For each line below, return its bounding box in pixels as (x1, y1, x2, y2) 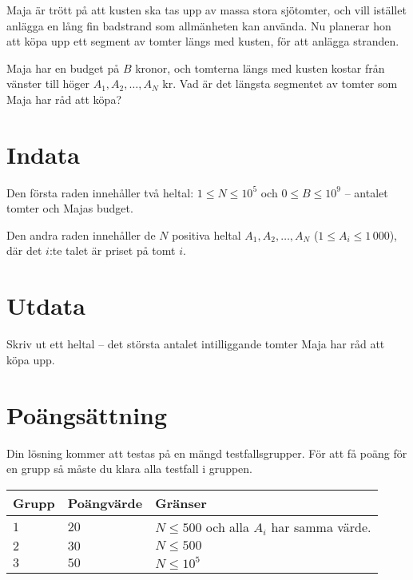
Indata (6, 137, 80, 170)
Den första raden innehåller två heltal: (6, 184, 194, 201)
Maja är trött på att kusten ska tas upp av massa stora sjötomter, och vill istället (6, 2, 407, 18)
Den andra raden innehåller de (6, 226, 156, 243)
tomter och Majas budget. (6, 200, 133, 217)
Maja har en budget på (6, 59, 120, 76)
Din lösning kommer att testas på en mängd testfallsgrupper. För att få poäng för (6, 444, 407, 461)
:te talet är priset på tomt (49, 242, 176, 259)
